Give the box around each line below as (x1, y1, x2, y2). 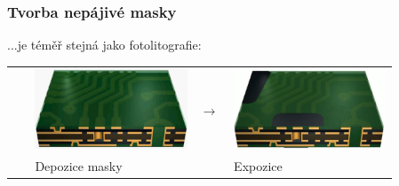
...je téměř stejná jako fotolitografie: (7, 35, 202, 54)
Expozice (234, 156, 283, 174)
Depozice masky (35, 156, 123, 174)
